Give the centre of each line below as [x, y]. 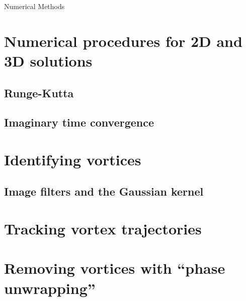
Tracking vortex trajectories [103, 229]
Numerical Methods [34, 6]
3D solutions [48, 60]
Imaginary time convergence [79, 122]
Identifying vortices [73, 159]
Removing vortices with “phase [115, 268]
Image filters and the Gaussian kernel [104, 191]
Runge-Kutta [39, 93]
